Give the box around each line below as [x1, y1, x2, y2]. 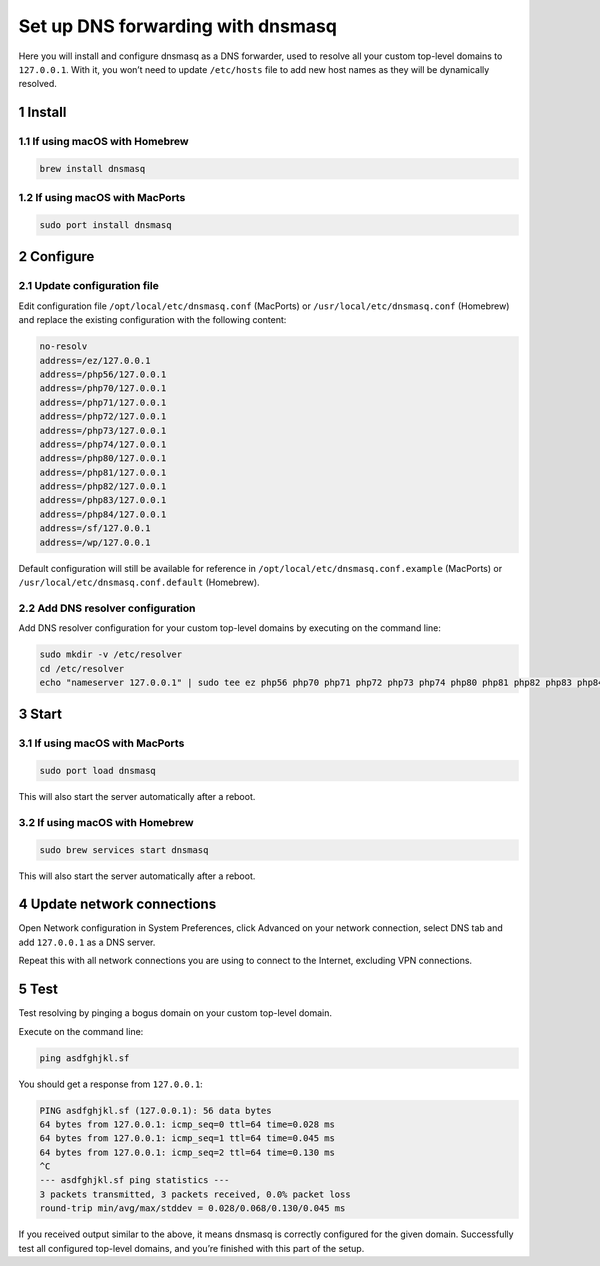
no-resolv [39, 341, 88, 352]
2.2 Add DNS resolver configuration [18, 601, 196, 615]
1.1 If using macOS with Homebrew [18, 135, 189, 149]
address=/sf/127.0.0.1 [39, 523, 151, 534]
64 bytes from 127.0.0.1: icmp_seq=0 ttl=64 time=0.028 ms [39, 1118, 335, 1130]
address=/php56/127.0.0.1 [39, 368, 167, 380]
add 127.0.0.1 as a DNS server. [18, 936, 156, 948]
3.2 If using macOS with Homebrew [18, 815, 194, 829]
